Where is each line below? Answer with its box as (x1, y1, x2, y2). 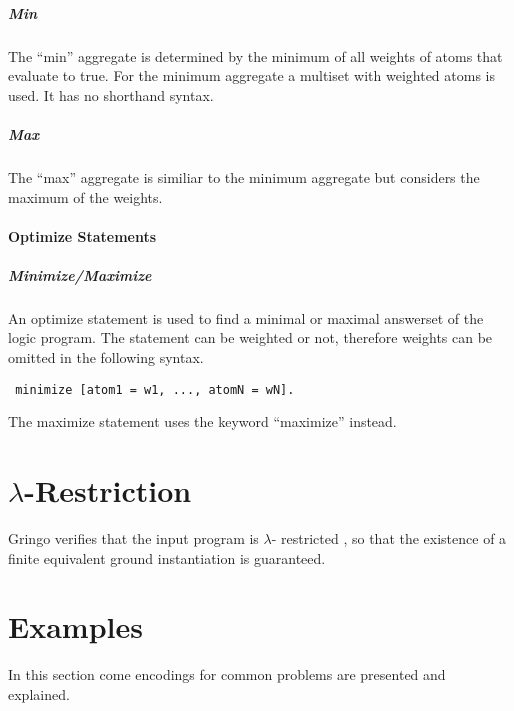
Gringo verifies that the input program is (8, 528, 259, 548)
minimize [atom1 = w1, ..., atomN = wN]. (15, 382, 295, 397)
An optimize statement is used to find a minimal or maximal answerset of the (8, 307, 484, 328)
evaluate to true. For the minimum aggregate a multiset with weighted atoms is (8, 65, 495, 86)
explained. (8, 683, 70, 704)
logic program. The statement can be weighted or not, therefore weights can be (8, 327, 493, 348)
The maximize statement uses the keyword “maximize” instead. (8, 411, 397, 432)
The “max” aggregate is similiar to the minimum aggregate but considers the (8, 166, 480, 187)
